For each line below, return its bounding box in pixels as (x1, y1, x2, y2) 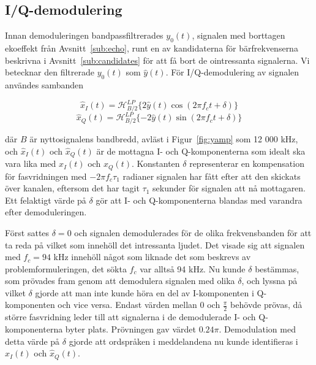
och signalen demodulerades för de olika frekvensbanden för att (74, 226, 312, 239)
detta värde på (5, 334, 60, 347)
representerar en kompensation (189, 157, 304, 170)
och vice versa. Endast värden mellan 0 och (58, 298, 220, 311)
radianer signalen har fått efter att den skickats (122, 169, 301, 182)
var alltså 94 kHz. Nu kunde (140, 262, 246, 275)
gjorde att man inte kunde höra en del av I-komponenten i (35, 286, 254, 299)
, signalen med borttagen (192, 29, 285, 42)
